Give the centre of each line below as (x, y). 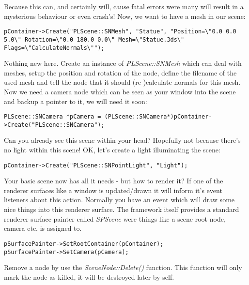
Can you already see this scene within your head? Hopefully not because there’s (122, 140)
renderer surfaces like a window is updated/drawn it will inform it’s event (113, 190)
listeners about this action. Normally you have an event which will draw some (119, 200)
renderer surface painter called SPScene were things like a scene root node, (115, 218)
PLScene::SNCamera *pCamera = (53, 117)
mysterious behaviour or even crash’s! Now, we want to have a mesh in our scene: (125, 16)
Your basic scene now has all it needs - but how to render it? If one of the (114, 181)
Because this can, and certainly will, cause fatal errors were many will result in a (124, 6)
